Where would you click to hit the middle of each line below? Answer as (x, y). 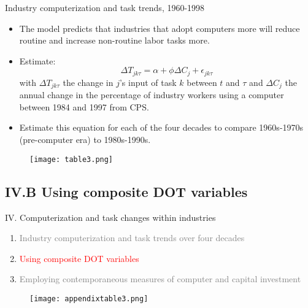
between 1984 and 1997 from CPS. (84, 106)
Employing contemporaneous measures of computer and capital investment (160, 279)
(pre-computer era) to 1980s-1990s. (85, 140)
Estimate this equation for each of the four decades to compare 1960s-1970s (161, 127)
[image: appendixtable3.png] (89, 298)
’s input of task (148, 82)
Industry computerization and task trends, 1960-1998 (105, 7)
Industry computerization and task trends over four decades (132, 238)
